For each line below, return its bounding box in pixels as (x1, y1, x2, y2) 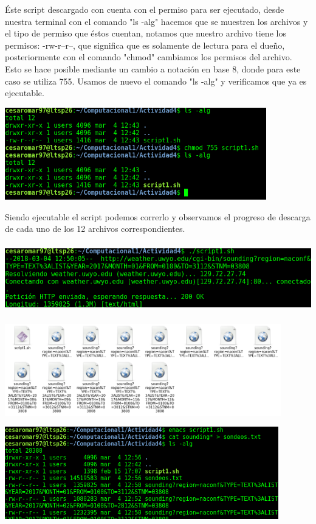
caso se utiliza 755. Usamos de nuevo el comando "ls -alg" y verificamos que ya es (5, 74, 307, 87)
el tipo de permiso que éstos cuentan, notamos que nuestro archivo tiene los (5, 27, 286, 40)
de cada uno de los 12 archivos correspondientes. (5, 222, 185, 235)
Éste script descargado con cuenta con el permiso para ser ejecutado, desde (5, 3, 284, 15)
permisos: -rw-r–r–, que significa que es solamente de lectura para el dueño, (5, 38, 285, 51)
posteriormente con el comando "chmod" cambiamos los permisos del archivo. (5, 51, 292, 63)
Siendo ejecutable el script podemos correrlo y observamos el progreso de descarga (5, 210, 311, 223)
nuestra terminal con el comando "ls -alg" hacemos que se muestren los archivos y (5, 15, 308, 27)
